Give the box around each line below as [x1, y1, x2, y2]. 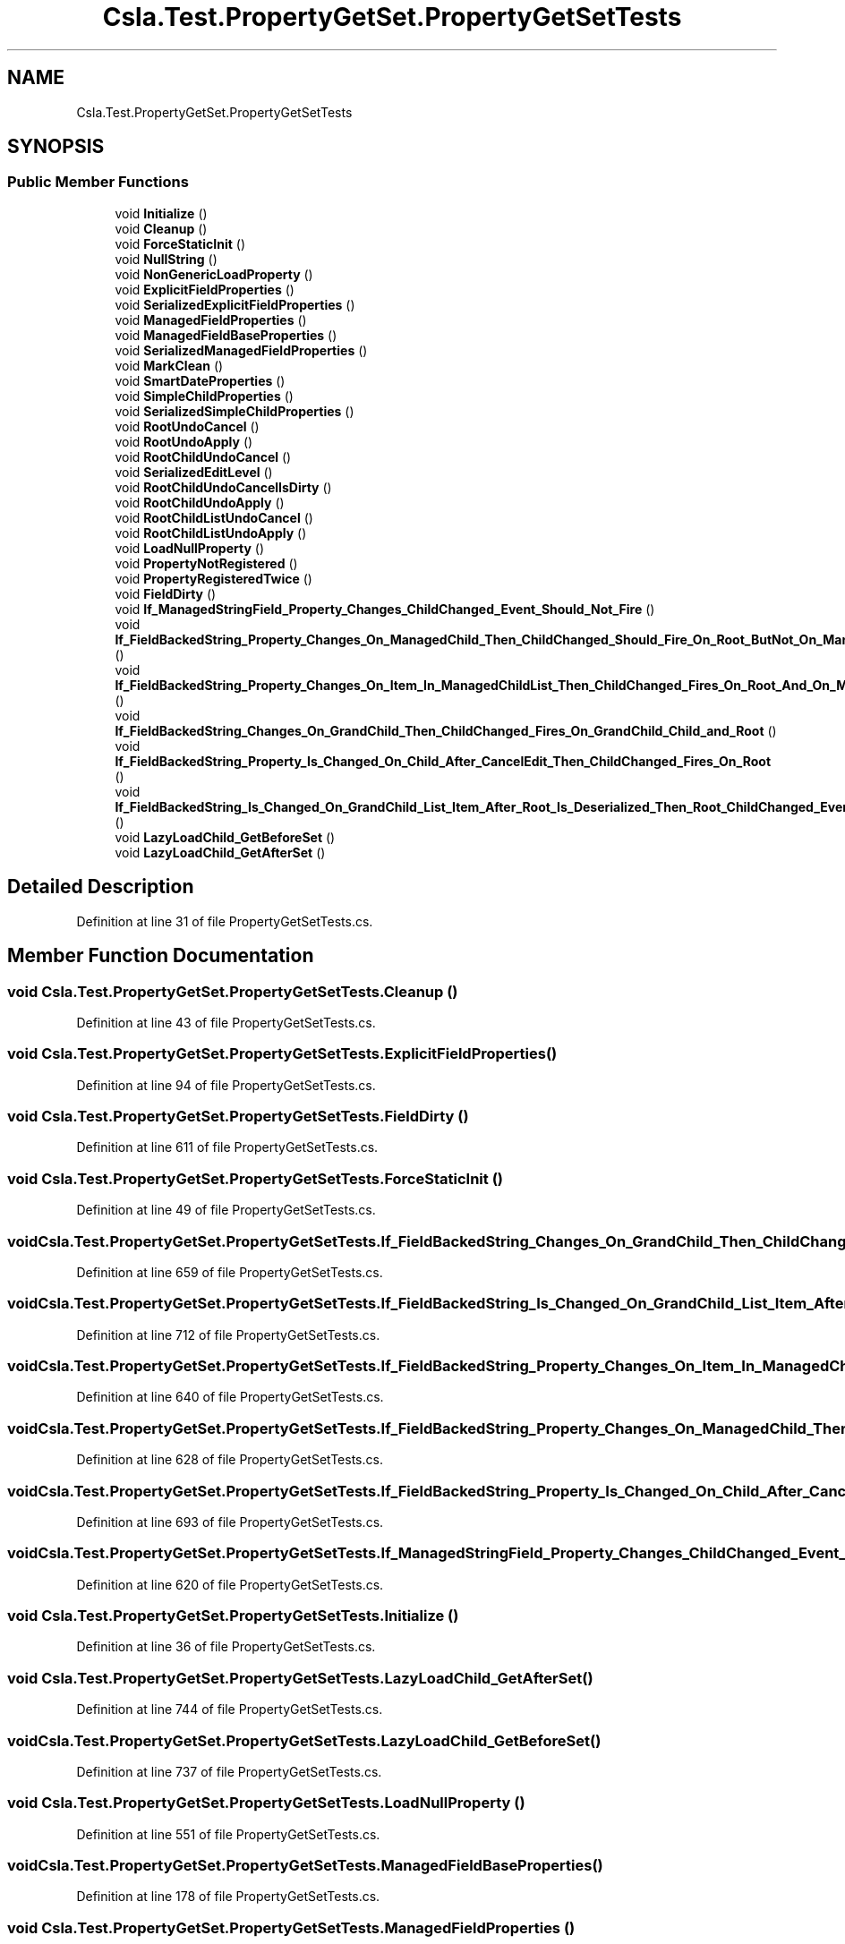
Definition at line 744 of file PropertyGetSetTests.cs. [76, 1701, 383, 1718]
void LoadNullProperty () [115, 540, 265, 556]
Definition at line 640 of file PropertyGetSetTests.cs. [76, 1389, 384, 1405]
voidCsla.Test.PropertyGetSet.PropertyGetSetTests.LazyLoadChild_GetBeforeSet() [7, 1731, 602, 1750]
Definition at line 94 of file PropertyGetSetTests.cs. [76, 1077, 376, 1093]
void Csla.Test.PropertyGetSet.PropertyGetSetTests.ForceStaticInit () [7, 1169, 503, 1188]
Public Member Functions [7, 173, 189, 192]
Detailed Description [7, 875, 194, 899]
